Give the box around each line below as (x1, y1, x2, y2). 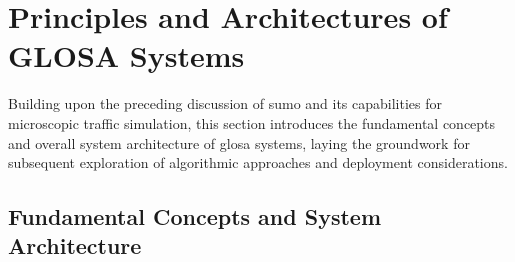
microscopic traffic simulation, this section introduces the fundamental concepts (8, 112, 496, 133)
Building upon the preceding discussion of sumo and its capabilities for (8, 93, 443, 114)
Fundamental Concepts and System (8, 201, 382, 232)
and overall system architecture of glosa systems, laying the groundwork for (8, 132, 470, 153)
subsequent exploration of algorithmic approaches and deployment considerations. (8, 152, 508, 173)
